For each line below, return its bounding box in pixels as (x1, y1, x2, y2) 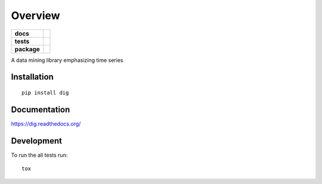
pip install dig (21, 89, 69, 96)
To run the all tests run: (11, 151, 68, 158)
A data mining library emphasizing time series (11, 57, 123, 64)
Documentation (11, 104, 70, 114)
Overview (11, 9, 60, 22)
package (14, 45, 40, 53)
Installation (11, 72, 54, 82)
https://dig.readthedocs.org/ (11, 120, 81, 127)
